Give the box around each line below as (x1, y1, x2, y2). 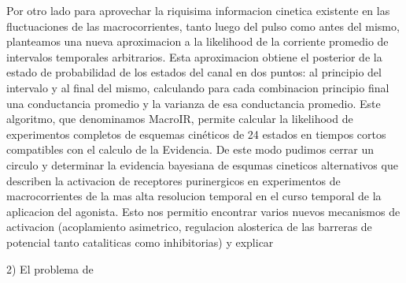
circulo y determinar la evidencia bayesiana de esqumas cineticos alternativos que (6, 156, 398, 173)
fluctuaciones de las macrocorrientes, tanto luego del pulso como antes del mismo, (6, 17, 400, 34)
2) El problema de (6, 260, 94, 277)
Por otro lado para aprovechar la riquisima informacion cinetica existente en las (6, 2, 390, 18)
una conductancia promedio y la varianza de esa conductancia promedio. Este (6, 95, 381, 111)
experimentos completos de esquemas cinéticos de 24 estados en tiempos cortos (6, 125, 386, 142)
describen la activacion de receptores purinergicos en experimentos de (6, 172, 341, 188)
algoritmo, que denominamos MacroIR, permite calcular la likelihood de (6, 110, 353, 127)
